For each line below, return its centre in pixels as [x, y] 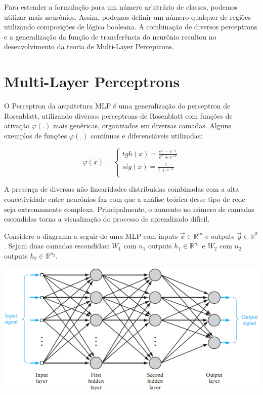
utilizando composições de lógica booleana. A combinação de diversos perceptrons [131, 27]
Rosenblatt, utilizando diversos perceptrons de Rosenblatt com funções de [118, 115]
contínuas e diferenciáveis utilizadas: [147, 135]
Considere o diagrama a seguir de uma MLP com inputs [91, 236]
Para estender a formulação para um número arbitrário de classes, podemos [121, 7]
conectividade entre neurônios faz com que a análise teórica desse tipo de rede [125, 199]
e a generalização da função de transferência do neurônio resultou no [110, 36]
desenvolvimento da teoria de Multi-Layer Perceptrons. [89, 46]
